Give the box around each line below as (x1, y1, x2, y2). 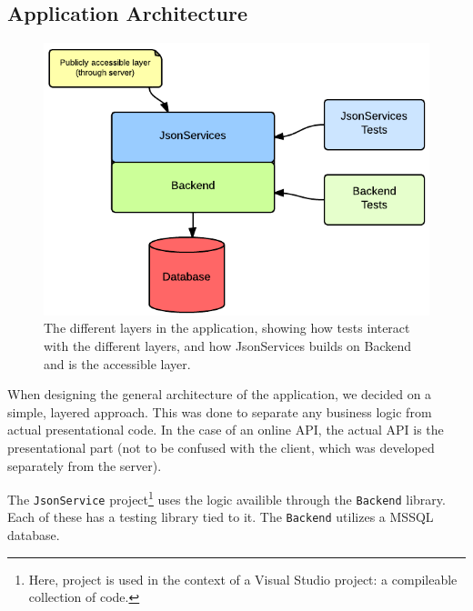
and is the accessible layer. (44, 354, 191, 373)
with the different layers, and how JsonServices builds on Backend (44, 336, 412, 355)
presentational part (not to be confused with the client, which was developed (7, 437, 435, 456)
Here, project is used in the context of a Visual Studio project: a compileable (28, 569, 458, 588)
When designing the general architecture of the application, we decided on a (7, 385, 432, 404)
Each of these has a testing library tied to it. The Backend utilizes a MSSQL (7, 507, 434, 526)
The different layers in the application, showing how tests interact (44, 318, 410, 337)
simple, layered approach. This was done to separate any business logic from (7, 402, 432, 421)
